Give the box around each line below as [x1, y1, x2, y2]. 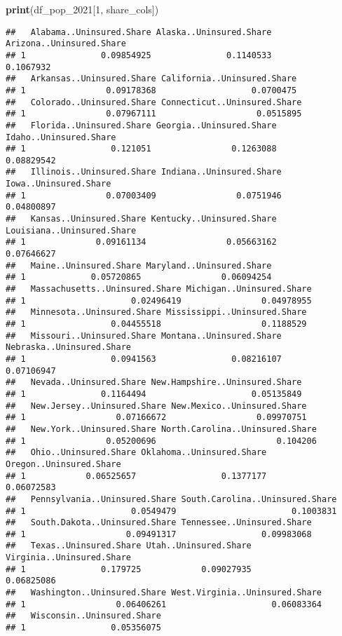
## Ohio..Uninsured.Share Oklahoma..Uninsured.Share [6, 447, 267, 458]
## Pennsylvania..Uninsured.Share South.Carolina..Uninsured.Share [6, 494, 337, 504]
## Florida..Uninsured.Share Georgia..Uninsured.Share [6, 120, 277, 130]
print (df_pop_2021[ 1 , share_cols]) [6, 2, 159, 16]
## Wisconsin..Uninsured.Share [6, 611, 161, 621]
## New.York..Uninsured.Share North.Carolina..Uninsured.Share [6, 424, 317, 434]
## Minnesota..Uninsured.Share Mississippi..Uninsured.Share [6, 307, 307, 318]
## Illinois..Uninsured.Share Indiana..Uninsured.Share [6, 167, 282, 177]
